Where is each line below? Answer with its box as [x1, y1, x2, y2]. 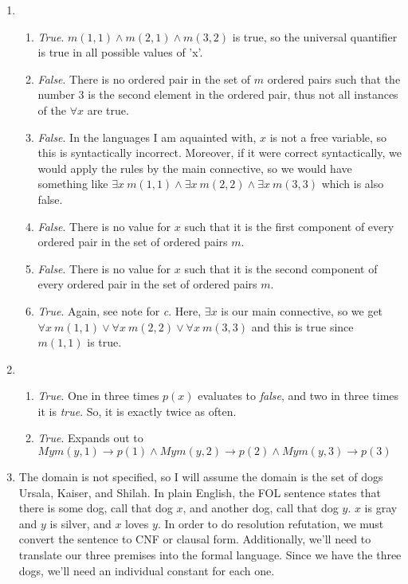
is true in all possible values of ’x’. [37, 44, 203, 61]
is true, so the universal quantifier [232, 28, 398, 45]
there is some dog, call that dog [18, 500, 173, 516]
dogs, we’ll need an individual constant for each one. [18, 562, 275, 578]
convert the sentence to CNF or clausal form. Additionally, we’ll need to [18, 531, 371, 547]
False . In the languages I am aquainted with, [37, 128, 257, 145]
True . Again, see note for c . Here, [37, 302, 202, 319]
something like [37, 175, 108, 192]
